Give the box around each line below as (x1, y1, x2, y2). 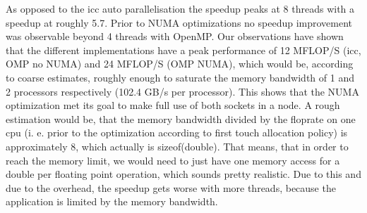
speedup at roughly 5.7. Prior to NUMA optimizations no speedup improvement (6, 15, 353, 30)
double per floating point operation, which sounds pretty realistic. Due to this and (6, 167, 361, 181)
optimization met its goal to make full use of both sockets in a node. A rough (6, 98, 340, 112)
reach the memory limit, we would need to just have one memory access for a (6, 153, 340, 167)
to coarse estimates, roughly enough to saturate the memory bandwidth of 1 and (6, 70, 354, 84)
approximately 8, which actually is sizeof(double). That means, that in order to (6, 138, 349, 153)
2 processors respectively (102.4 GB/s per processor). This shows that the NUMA (6, 84, 359, 98)
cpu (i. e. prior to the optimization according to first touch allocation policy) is (6, 125, 348, 140)
